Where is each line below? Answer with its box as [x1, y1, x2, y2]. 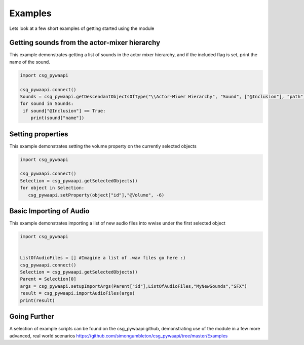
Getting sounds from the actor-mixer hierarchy [9, 39, 161, 47]
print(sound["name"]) [30, 115, 85, 121]
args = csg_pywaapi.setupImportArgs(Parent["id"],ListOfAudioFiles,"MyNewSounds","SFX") [20, 283, 248, 289]
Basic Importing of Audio [9, 207, 90, 215]
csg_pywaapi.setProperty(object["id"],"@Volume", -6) [28, 192, 165, 198]
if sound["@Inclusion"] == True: [23, 108, 106, 113]
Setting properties [9, 130, 68, 138]
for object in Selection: [20, 185, 85, 191]
